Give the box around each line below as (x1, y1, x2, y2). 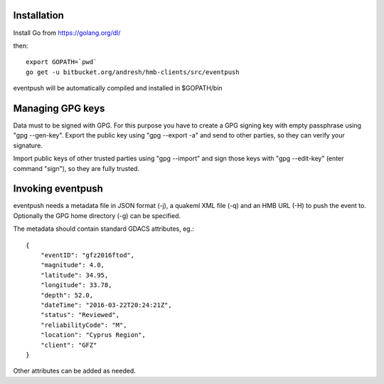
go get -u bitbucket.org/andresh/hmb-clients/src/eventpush (26, 68, 240, 76)
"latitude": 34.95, (40, 271, 109, 279)
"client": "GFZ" (40, 341, 97, 349)
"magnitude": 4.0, (40, 261, 105, 269)
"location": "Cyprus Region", (40, 331, 146, 339)
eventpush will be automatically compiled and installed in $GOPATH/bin (13, 84, 223, 93)
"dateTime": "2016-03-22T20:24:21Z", (40, 301, 172, 309)
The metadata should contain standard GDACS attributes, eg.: (13, 224, 195, 233)
